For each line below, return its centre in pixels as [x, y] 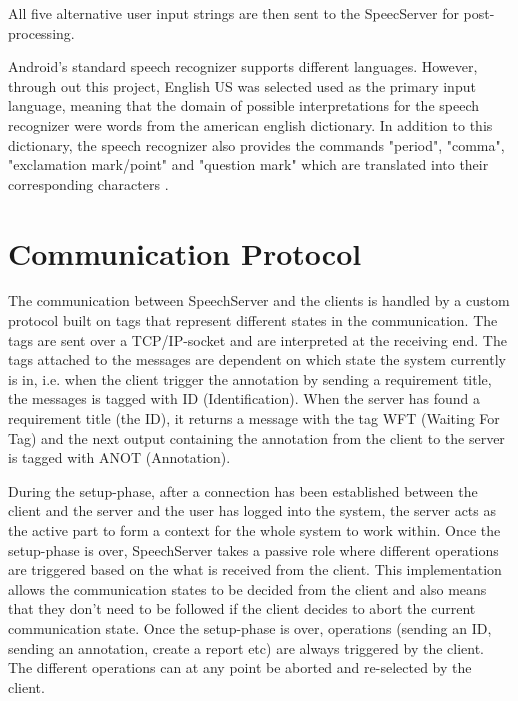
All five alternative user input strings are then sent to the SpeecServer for [233, 13]
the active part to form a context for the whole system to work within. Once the [254, 530]
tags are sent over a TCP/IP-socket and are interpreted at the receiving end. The [257, 339]
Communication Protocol [185, 252]
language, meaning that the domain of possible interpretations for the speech [244, 105]
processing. [41, 32]
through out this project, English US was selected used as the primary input [242, 85]
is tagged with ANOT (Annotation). [119, 457]
